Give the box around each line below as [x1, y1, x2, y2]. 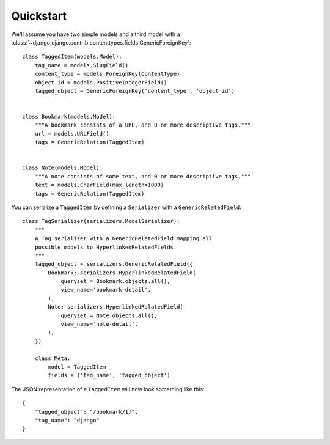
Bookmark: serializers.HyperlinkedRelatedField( [48, 269, 197, 276]
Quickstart [11, 9, 67, 23]
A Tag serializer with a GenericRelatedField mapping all [34, 235, 213, 242]
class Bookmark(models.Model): [22, 113, 116, 120]
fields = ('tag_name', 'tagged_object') [48, 372, 170, 379]
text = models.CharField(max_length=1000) [34, 182, 164, 189]
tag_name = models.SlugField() [34, 62, 129, 68]
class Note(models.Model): [22, 164, 103, 171]
